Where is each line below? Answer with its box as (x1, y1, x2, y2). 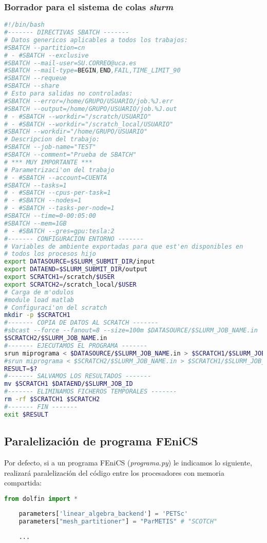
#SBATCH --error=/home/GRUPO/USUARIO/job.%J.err (4, 97, 174, 105)
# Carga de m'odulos (4, 288, 74, 296)
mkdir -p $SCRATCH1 (4, 311, 70, 319)
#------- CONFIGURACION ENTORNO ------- (4, 235, 144, 242)
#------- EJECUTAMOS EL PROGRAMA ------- (4, 342, 148, 349)
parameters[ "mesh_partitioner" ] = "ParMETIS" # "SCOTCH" (18, 518, 218, 526)
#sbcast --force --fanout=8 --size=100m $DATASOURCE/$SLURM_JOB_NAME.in (4, 327, 258, 334)
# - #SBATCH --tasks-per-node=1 (4, 204, 115, 212)
